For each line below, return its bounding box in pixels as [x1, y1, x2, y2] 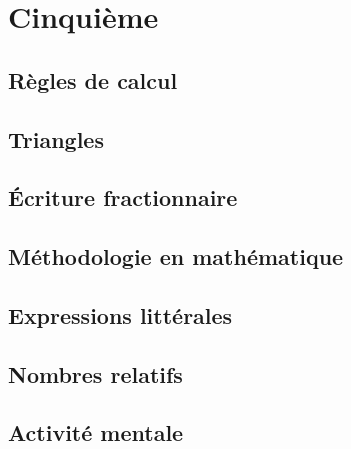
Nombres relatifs [8, 358, 183, 389]
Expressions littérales [8, 299, 233, 330]
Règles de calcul [8, 64, 178, 95]
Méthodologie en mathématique [8, 241, 344, 272]
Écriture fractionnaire [8, 182, 238, 213]
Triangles [8, 123, 104, 154]
